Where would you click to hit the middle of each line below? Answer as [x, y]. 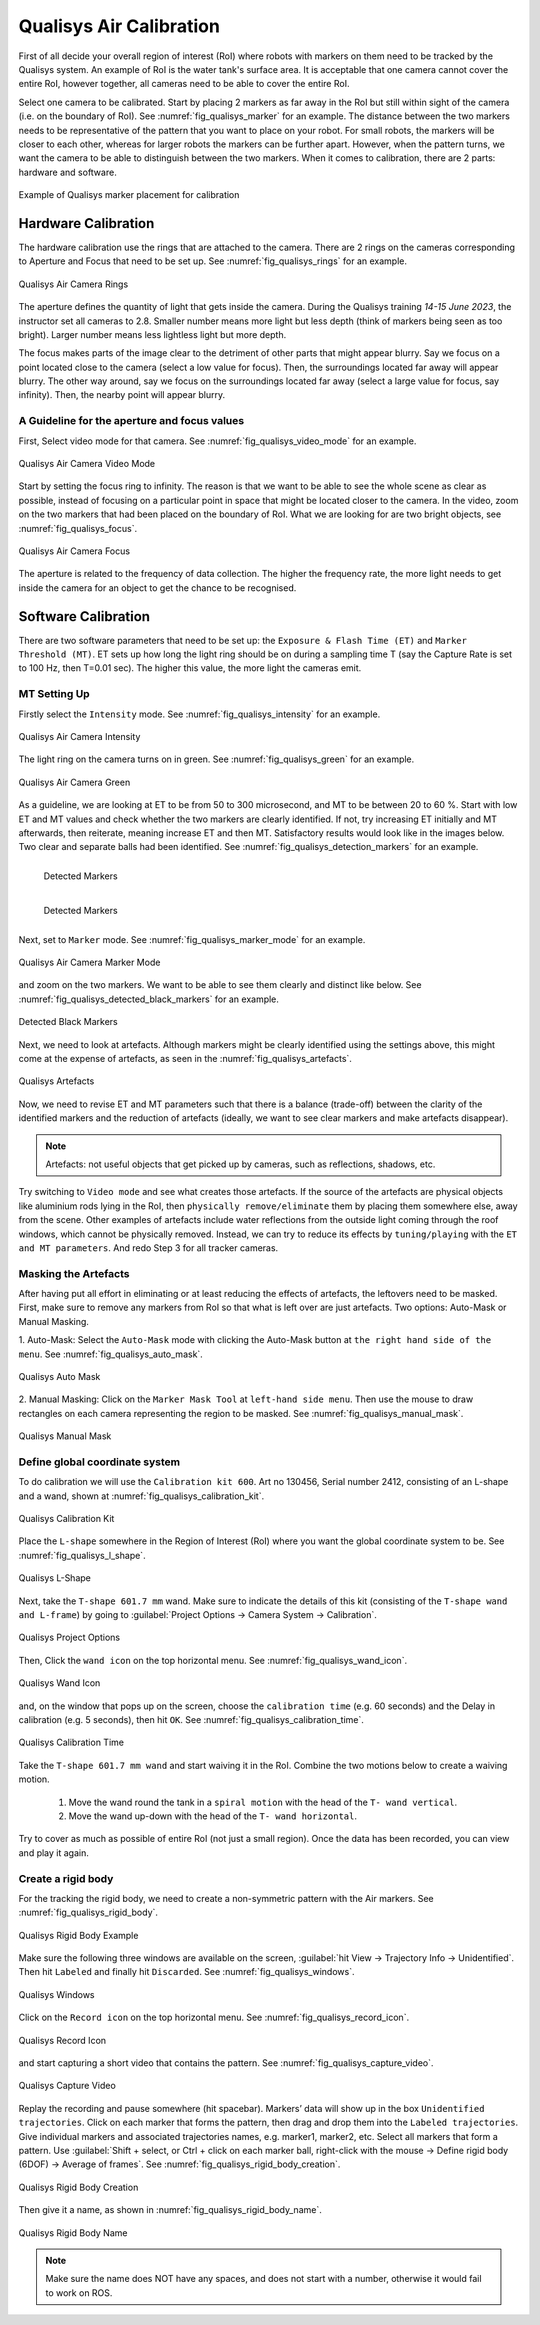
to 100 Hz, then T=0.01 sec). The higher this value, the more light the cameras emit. [190, 668]
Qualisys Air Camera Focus [74, 551]
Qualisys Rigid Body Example [78, 1935]
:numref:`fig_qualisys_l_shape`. [82, 1555]
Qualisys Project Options [69, 1637]
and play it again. [53, 1852]
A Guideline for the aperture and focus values [131, 421]
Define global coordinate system [99, 1462]
